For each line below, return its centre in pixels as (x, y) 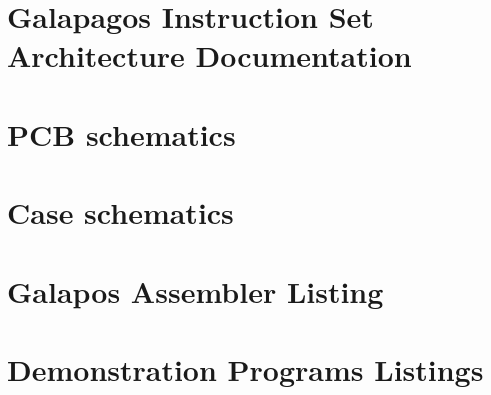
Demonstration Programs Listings (245, 368)
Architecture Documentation (209, 55)
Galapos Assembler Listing (195, 290)
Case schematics (120, 212)
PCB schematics (121, 133)
